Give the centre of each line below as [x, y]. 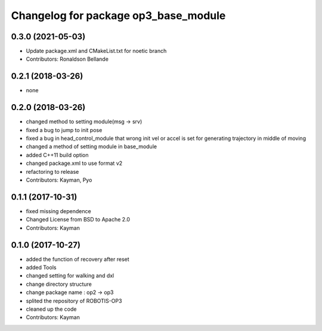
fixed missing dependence [59, 211]
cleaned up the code [51, 309]
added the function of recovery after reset [78, 259]
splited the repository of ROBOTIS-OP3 [74, 301]
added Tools [41, 267]
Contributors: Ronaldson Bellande [67, 59]
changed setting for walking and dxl [70, 276]
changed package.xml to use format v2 [74, 163]
